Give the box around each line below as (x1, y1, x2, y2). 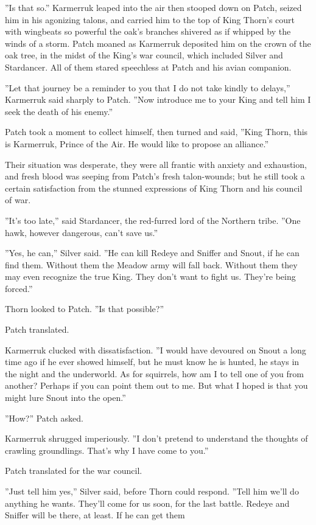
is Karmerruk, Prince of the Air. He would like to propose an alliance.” (5, 137, 269, 150)
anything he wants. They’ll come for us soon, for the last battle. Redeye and (5, 496, 290, 509)
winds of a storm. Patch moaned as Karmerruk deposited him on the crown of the (5, 37, 311, 49)
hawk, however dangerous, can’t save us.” (5, 226, 158, 238)
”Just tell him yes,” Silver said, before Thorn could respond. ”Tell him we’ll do (5, 485, 299, 497)
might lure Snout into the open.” (5, 391, 126, 404)
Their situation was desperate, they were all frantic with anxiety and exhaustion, (5, 158, 307, 170)
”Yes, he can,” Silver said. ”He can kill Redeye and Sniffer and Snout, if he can (5, 246, 300, 259)
